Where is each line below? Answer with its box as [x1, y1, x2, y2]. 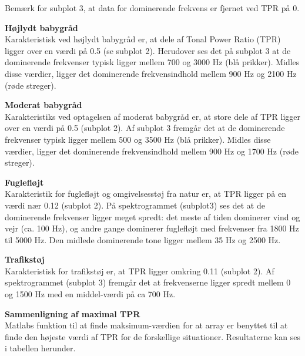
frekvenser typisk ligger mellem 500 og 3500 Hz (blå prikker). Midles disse [5, 133, 271, 145]
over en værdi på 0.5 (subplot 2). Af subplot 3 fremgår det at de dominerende [5, 122, 285, 134]
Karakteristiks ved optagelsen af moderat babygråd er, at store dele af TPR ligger [5, 110, 301, 122]
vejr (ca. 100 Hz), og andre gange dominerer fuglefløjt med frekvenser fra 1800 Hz [5, 222, 299, 234]
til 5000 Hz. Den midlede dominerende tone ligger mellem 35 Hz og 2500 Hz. [5, 233, 281, 246]
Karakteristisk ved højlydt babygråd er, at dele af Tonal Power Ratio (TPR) [5, 33, 281, 45]
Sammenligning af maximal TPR [5, 307, 140, 320]
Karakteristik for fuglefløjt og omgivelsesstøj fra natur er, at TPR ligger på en [5, 187, 286, 200]
